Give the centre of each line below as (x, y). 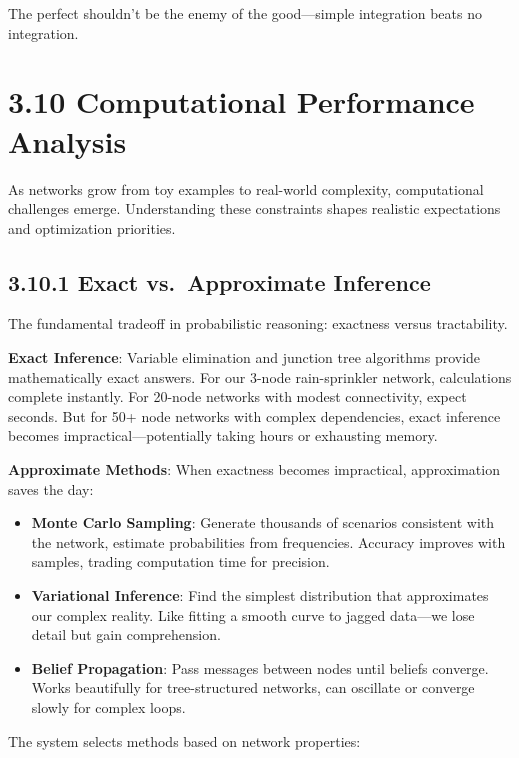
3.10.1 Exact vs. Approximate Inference (219, 281)
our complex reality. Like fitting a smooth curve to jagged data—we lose (253, 614)
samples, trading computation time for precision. (180, 561)
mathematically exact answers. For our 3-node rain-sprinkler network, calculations (260, 376)
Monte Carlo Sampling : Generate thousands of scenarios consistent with (263, 522)
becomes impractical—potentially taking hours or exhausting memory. (223, 435)
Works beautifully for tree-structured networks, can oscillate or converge (253, 687)
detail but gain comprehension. (126, 634)
